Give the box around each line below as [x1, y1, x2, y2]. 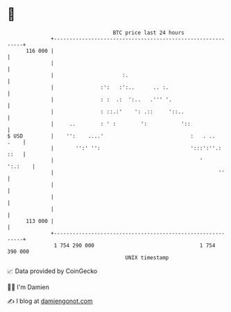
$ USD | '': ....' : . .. [7, 132, 216, 140]
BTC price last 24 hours [112, 29, 185, 36]
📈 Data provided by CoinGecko [7, 267, 98, 275]
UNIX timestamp [125, 254, 169, 261]
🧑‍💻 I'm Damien [7, 283, 50, 291]
